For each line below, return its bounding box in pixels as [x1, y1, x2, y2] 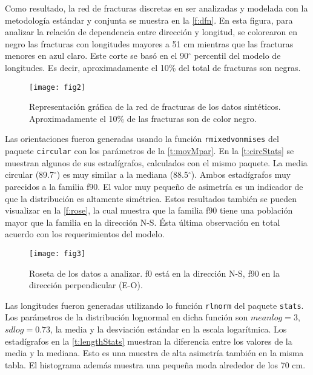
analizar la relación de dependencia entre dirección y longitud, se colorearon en [5, 25, 297, 38]
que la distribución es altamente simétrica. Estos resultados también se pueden [5, 192, 297, 204]
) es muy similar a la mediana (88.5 [56, 168, 188, 181]
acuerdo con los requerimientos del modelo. [5, 228, 165, 240]
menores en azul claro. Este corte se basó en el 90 [5, 49, 189, 62]
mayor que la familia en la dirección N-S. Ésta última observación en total [5, 215, 280, 228]
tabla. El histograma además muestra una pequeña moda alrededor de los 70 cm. [5, 358, 306, 371]
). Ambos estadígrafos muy [191, 168, 291, 181]
